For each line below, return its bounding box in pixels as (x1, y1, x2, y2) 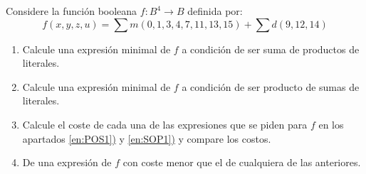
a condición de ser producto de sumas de (182, 79, 360, 94)
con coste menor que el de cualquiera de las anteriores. (122, 155, 361, 170)
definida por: (187, 4, 243, 18)
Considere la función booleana (6, 4, 137, 18)
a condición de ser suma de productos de (182, 41, 360, 56)
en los (318, 116, 344, 131)
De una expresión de (22, 155, 112, 170)
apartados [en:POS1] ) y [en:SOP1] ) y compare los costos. (22, 131, 271, 146)
